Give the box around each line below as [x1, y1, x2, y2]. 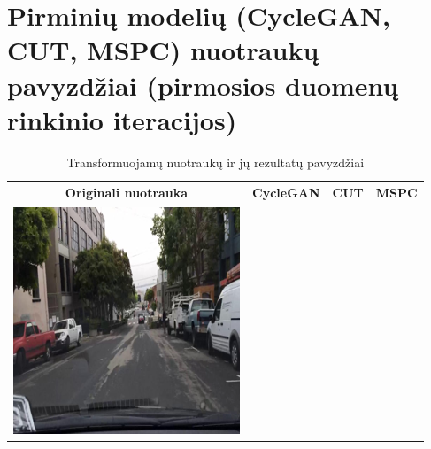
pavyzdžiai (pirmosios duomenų [7, 66, 399, 103]
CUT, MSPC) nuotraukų [7, 32, 319, 68]
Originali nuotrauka [65, 183, 189, 202]
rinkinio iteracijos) [7, 101, 237, 137]
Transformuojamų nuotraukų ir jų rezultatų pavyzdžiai [66, 152, 365, 171]
